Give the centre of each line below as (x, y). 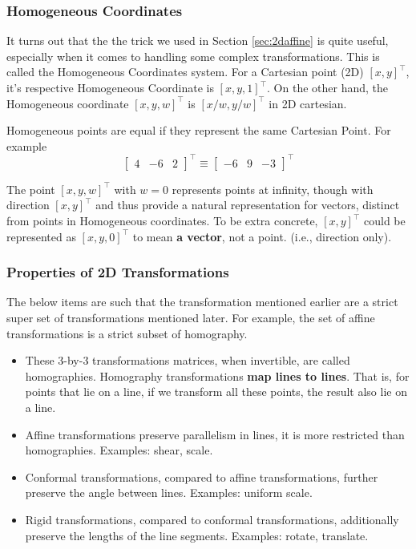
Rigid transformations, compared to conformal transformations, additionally (212, 519)
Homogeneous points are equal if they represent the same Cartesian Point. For (199, 130)
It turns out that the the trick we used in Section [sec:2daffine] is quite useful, (198, 40)
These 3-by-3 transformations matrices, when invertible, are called (188, 360)
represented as (41, 236)
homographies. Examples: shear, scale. (119, 450)
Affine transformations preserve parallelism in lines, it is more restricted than (215, 434)
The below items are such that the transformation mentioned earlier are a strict (202, 302)
